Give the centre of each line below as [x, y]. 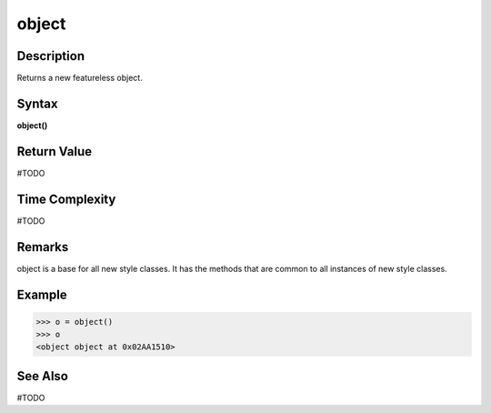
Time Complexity [66, 199]
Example [42, 294]
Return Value [55, 151]
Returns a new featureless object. [80, 78]
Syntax [37, 103]
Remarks [43, 247]
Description [51, 56]
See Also [42, 376]
